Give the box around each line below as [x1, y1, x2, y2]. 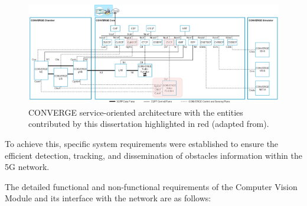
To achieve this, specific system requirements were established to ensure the [5, 138, 279, 150]
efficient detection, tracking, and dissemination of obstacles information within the [5, 149, 303, 161]
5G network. [5, 161, 50, 173]
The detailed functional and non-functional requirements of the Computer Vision [5, 180, 298, 192]
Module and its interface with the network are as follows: [5, 192, 211, 204]
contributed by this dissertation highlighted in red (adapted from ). [28, 117, 269, 130]
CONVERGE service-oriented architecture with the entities [28, 106, 243, 118]
